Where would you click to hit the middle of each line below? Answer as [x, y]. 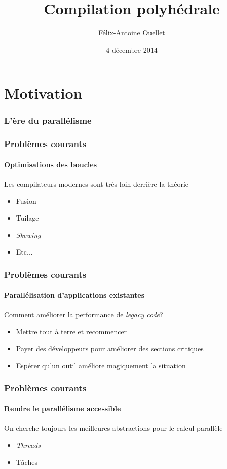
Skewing [28, 235]
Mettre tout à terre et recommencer [71, 331]
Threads [28, 445]
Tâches [27, 462]
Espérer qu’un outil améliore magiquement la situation [101, 365]
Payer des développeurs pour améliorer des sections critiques [110, 348]
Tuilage [27, 218]
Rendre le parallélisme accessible [63, 408]
